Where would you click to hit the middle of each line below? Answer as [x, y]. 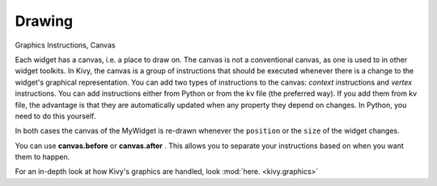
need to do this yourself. [55, 116]
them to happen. [42, 157]
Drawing [44, 21]
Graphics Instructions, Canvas [65, 45]
